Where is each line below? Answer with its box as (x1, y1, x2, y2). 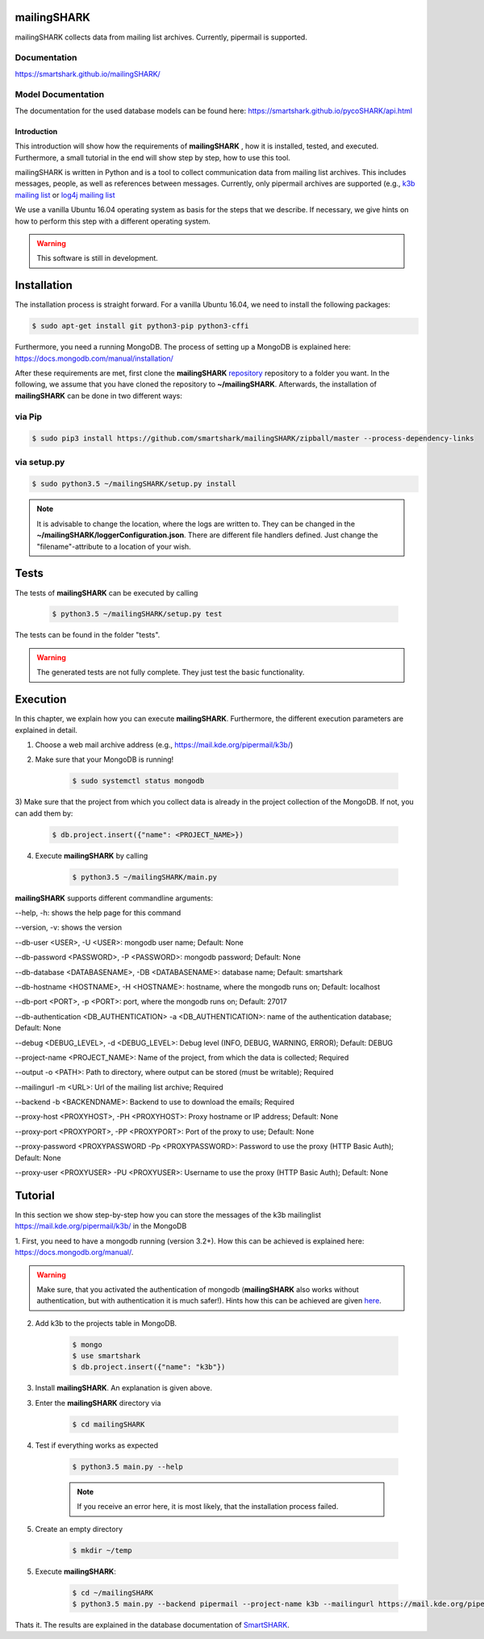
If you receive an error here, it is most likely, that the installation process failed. (77, 1502, 339, 1511)
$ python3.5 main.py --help (72, 1461, 183, 1471)
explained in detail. (15, 725, 78, 734)
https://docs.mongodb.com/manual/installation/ (15, 353, 173, 363)
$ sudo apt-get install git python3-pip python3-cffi (31, 321, 249, 331)
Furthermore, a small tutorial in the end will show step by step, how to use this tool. (15, 153, 290, 162)
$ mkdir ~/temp (72, 1545, 132, 1555)
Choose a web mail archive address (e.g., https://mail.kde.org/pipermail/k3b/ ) (35, 739, 294, 750)
